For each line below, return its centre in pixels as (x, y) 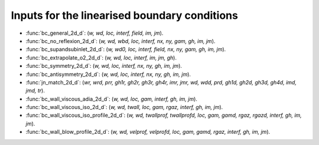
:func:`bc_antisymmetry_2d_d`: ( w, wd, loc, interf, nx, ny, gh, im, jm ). (108, 74)
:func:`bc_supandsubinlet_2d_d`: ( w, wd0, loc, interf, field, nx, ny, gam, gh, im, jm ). (126, 50)
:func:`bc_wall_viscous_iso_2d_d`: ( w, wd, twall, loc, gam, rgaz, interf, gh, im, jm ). (124, 107)
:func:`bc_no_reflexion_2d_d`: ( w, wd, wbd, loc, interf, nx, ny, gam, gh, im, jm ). (121, 41)
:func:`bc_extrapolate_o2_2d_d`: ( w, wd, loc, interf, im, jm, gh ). (101, 57)
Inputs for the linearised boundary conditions (125, 15)
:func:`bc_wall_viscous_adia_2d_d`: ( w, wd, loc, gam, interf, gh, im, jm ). (112, 99)
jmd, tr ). (35, 91)
